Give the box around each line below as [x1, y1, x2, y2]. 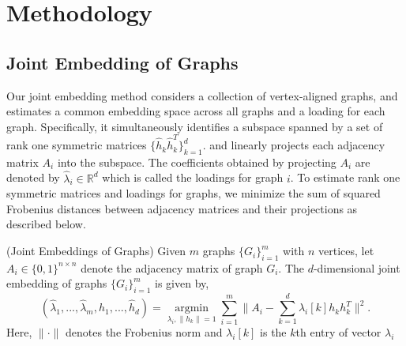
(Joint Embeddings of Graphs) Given [6, 243, 186, 259]
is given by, [155, 275, 209, 291]
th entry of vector [295, 324, 382, 340]
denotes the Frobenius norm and [66, 324, 223, 340]
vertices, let [318, 243, 374, 259]
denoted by [6, 169, 60, 186]
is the [260, 324, 287, 340]
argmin [175, 303, 209, 314]
